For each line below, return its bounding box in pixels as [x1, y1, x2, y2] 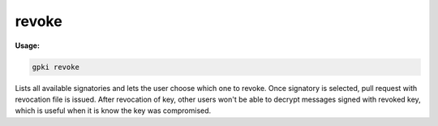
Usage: [15, 41, 41, 50]
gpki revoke [32, 62, 80, 72]
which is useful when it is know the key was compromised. [15, 106, 212, 115]
